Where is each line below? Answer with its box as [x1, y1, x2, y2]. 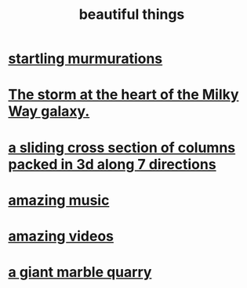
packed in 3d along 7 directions [8, 155, 217, 173]
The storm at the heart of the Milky [8, 86, 239, 104]
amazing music [8, 191, 110, 209]
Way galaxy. [8, 102, 90, 120]
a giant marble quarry [8, 264, 152, 281]
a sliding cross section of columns [8, 138, 236, 157]
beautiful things [78, 6, 185, 24]
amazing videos [8, 227, 114, 245]
